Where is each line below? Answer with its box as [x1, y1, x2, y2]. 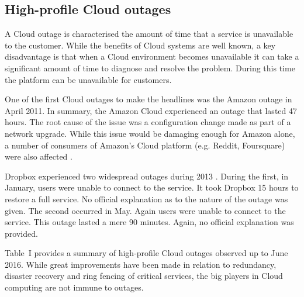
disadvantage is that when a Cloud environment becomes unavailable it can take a [5, 50, 299, 63]
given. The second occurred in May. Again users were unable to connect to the [5, 204, 286, 216]
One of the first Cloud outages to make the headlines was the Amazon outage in [5, 93, 292, 105]
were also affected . [5, 150, 72, 163]
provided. [5, 227, 38, 239]
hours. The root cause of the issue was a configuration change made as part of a [5, 116, 291, 128]
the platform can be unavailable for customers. [5, 73, 172, 85]
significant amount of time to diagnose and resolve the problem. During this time [5, 61, 295, 74]
